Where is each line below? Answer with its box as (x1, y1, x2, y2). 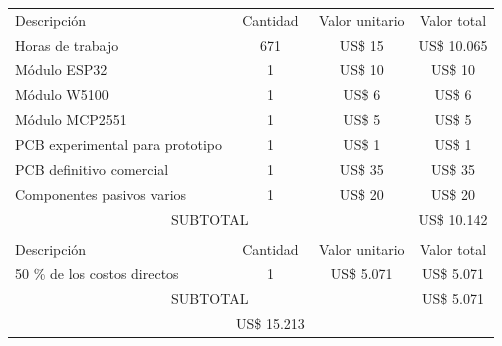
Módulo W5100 (15, 84, 109, 105)
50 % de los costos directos (15, 263, 179, 284)
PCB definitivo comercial (15, 158, 169, 179)
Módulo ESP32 (15, 59, 108, 80)
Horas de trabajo (15, 34, 119, 55)
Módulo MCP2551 (15, 109, 127, 130)
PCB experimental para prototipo (15, 133, 223, 154)
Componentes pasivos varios (15, 183, 187, 204)
